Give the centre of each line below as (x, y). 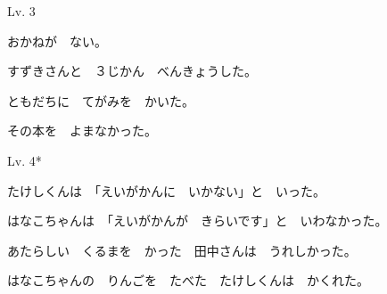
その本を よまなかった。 (82, 131)
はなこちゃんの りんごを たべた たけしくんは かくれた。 (188, 280)
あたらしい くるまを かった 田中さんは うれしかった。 (182, 250)
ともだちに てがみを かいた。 (101, 100)
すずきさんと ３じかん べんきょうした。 (132, 71)
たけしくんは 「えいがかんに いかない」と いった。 (166, 190)
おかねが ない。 (57, 41)
